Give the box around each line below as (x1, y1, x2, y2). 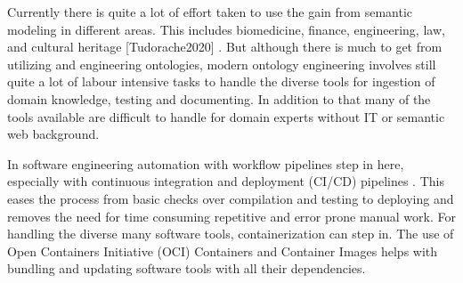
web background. (7, 125, 100, 143)
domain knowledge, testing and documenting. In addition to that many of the (7, 89, 431, 108)
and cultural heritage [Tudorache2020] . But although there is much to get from (7, 37, 443, 56)
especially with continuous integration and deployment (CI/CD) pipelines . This (7, 172, 444, 190)
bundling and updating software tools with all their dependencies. (7, 259, 366, 278)
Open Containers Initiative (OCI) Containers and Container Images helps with (7, 241, 438, 260)
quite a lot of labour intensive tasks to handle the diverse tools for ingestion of (7, 72, 435, 91)
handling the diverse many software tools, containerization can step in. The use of (7, 224, 454, 243)
